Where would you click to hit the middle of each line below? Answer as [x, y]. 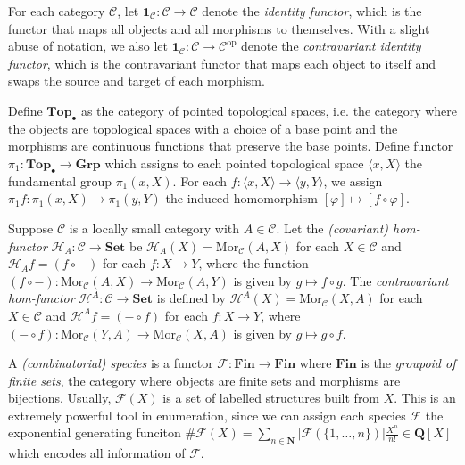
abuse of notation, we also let [88, 46]
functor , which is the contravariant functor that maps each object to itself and [222, 63]
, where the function [253, 263]
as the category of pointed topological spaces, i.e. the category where [269, 110]
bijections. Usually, [60, 398]
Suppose [31, 228]
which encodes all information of [97, 453]
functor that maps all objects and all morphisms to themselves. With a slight [219, 28]
